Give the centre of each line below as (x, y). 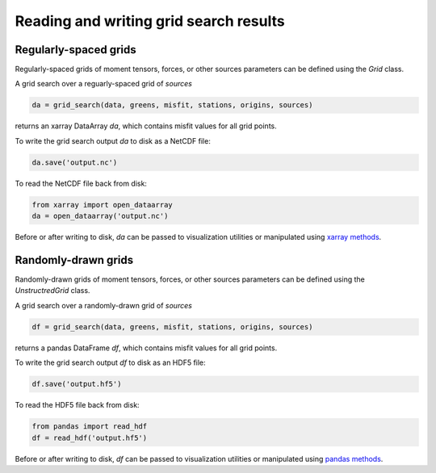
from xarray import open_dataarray (102, 205)
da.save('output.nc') (75, 162)
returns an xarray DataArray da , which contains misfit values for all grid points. (146, 126)
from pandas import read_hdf (90, 427)
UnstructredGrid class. (52, 291)
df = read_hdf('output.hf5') (90, 437)
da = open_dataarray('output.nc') (100, 216)
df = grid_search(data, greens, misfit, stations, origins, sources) (172, 326)
